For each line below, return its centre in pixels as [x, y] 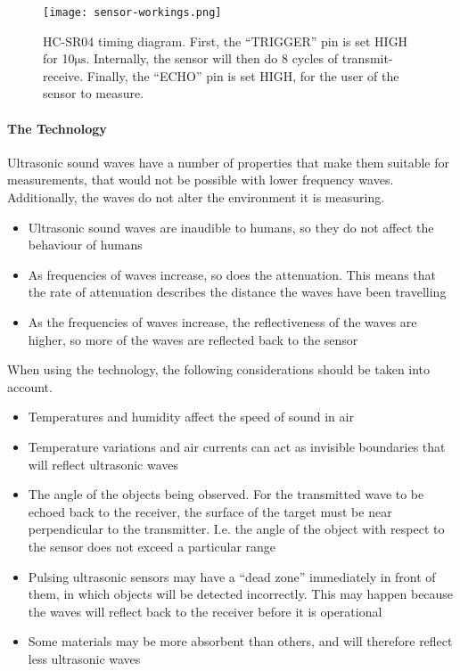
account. [30, 386]
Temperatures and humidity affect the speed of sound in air [191, 417]
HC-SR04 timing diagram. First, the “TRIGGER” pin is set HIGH [226, 41]
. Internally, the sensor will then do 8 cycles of [212, 58]
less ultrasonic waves [84, 658]
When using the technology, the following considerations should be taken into [219, 369]
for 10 [59, 58]
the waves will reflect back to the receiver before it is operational [205, 611]
